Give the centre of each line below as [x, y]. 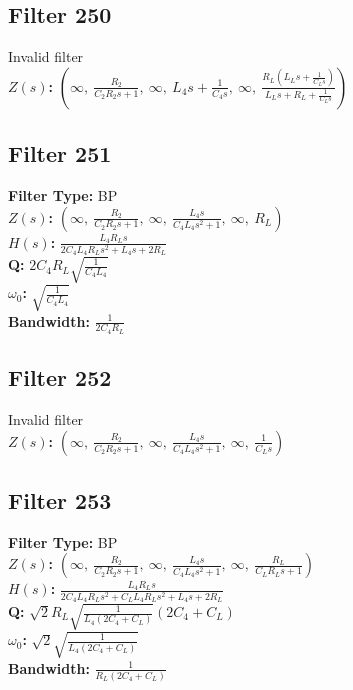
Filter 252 [60, 377]
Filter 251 [60, 153]
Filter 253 [60, 500]
